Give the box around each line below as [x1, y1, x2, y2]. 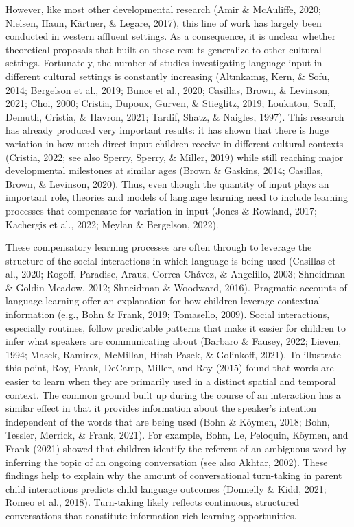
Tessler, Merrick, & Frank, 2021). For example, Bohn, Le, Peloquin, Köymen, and [5, 428, 349, 442]
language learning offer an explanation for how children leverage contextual [5, 293, 322, 308]
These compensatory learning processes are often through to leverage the [5, 240, 312, 254]
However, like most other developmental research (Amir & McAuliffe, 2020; [5, 2, 321, 16]
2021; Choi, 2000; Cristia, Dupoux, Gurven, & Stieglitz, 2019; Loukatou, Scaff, [5, 96, 336, 110]
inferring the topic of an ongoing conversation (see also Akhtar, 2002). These [5, 454, 328, 469]
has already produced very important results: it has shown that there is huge [5, 123, 329, 137]
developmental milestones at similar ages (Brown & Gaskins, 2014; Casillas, [5, 163, 323, 177]
